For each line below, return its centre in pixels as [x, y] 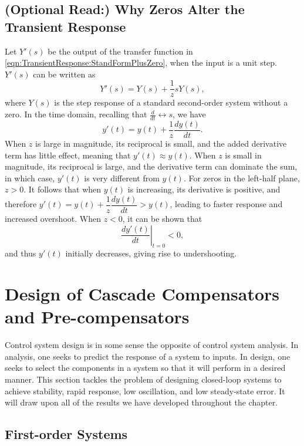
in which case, [30, 178]
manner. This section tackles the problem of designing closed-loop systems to [143, 379]
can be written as [64, 74]
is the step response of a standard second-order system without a [171, 102]
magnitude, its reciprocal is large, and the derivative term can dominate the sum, [151, 166]
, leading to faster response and [226, 204]
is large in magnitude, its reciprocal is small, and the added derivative [161, 143]
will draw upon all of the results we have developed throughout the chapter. [141, 402]
